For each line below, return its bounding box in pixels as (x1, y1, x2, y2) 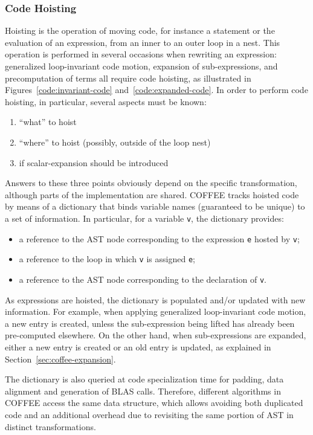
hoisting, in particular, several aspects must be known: (5, 95, 207, 108)
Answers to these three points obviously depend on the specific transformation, (5, 176, 297, 189)
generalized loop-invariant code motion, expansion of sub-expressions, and (5, 60, 278, 72)
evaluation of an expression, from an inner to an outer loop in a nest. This (5, 36, 280, 48)
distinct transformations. (5, 420, 96, 433)
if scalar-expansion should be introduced (19, 156, 169, 169)
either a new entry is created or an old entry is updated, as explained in (5, 340, 271, 353)
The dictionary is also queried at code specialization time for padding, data (5, 373, 284, 385)
